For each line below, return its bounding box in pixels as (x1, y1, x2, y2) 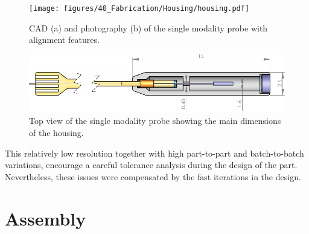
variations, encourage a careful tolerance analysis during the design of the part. (5, 158, 298, 171)
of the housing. (29, 126, 84, 139)
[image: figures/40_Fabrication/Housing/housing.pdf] (29, 4, 250, 13)
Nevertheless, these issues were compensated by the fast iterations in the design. (5, 170, 301, 183)
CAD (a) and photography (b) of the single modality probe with (29, 21, 268, 34)
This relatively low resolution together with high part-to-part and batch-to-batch (5, 146, 304, 159)
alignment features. (29, 33, 100, 46)
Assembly (5, 206, 86, 230)
